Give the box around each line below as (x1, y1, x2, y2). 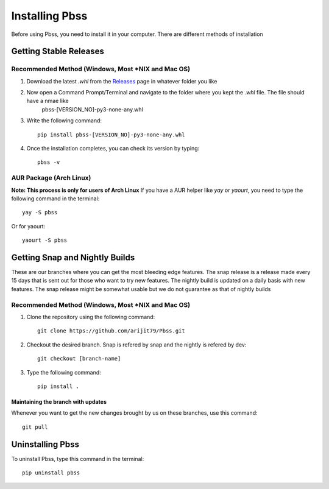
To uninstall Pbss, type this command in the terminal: (11, 455, 144, 462)
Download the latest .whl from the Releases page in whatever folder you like (26, 77, 218, 85)
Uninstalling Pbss (11, 439, 79, 449)
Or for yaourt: (11, 222, 46, 230)
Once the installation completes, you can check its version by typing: (26, 145, 200, 152)
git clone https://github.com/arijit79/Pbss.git (37, 328, 185, 334)
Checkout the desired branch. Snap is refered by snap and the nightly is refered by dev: (26, 341, 247, 348)
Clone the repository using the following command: (26, 313, 155, 320)
